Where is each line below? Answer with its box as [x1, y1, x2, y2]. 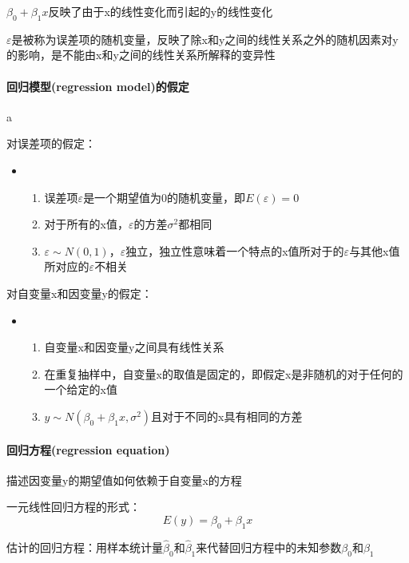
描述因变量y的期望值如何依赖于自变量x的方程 [6, 471, 242, 488]
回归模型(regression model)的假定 [6, 77, 189, 94]
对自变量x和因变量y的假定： [6, 284, 153, 301]
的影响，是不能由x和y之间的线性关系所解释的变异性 [6, 46, 276, 63]
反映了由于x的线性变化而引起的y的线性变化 [48, 3, 273, 19]
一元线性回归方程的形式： [6, 498, 141, 515]
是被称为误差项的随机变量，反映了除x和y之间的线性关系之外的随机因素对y [11, 30, 399, 47]
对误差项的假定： [6, 135, 96, 152]
